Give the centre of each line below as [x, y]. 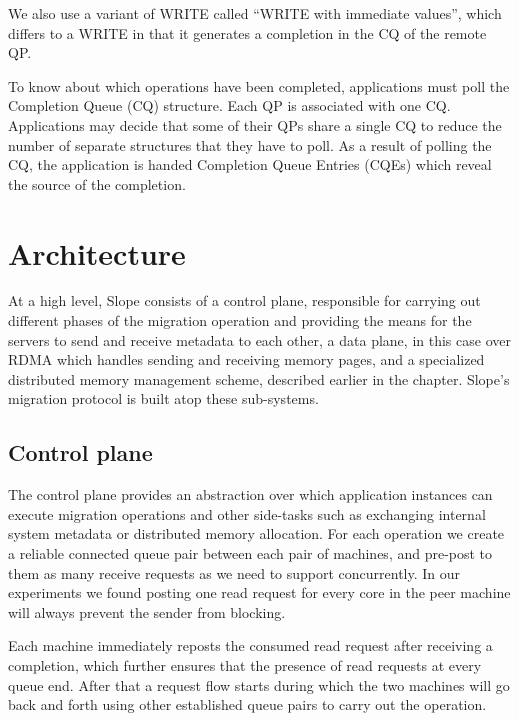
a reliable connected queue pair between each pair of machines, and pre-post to [250, 553]
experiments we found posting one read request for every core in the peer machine [259, 592]
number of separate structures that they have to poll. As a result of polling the [250, 144]
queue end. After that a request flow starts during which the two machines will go [259, 684]
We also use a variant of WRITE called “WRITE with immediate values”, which [255, 13]
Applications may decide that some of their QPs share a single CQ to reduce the [255, 124]
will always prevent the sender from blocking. [147, 611]
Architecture [97, 252]
